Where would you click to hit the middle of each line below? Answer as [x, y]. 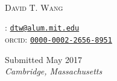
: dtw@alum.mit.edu [42, 27]
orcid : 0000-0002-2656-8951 [58, 39]
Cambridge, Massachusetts [54, 71]
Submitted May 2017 [43, 59]
